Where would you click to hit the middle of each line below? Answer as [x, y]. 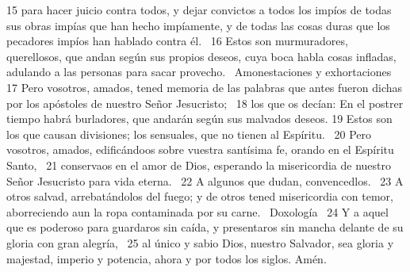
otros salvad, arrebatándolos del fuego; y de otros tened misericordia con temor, [200, 196]
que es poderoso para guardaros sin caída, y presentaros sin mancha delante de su [205, 227]
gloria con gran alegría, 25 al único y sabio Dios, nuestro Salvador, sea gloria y [200, 242]
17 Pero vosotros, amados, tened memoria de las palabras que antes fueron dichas [205, 87]
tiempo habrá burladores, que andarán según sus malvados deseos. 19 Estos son [199, 119]
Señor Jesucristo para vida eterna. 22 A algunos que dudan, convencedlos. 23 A [205, 180]
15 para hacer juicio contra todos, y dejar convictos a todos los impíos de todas [199, 10]
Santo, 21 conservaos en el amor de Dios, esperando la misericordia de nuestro [199, 165]
